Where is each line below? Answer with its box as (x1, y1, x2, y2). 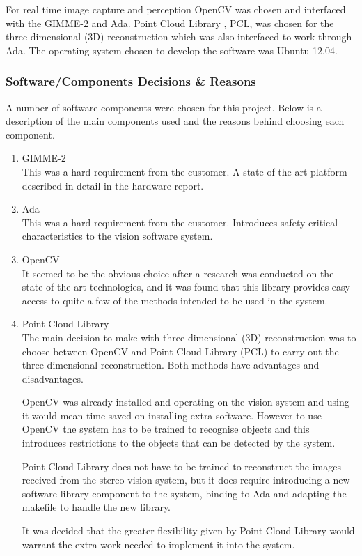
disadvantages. (22, 371, 84, 385)
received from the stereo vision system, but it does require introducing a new (22, 472, 350, 487)
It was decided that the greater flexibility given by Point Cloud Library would (22, 523, 355, 538)
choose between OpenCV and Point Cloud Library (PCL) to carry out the (22, 343, 339, 358)
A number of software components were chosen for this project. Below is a (6, 100, 322, 114)
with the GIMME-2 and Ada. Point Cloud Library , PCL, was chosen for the (6, 15, 334, 30)
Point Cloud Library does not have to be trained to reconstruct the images (22, 458, 341, 473)
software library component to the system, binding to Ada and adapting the (22, 486, 347, 500)
